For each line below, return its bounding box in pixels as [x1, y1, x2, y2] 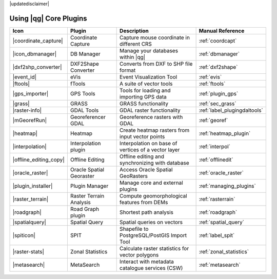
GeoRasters [120, 172, 148, 180]
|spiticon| [12, 231, 35, 238]
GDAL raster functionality [120, 107, 181, 114]
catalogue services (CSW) [120, 264, 183, 271]
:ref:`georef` [199, 116, 228, 124]
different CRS [120, 40, 152, 47]
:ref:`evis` [199, 73, 222, 81]
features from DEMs [120, 198, 168, 206]
